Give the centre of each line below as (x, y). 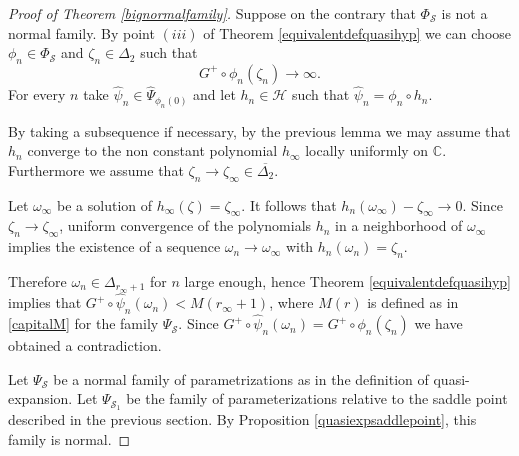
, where (291, 302)
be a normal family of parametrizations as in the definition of (241, 378)
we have (438, 323)
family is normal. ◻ (69, 438)
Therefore (37, 280)
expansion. (40, 398)
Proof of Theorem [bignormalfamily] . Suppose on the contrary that (212, 13)
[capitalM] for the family (83, 323)
